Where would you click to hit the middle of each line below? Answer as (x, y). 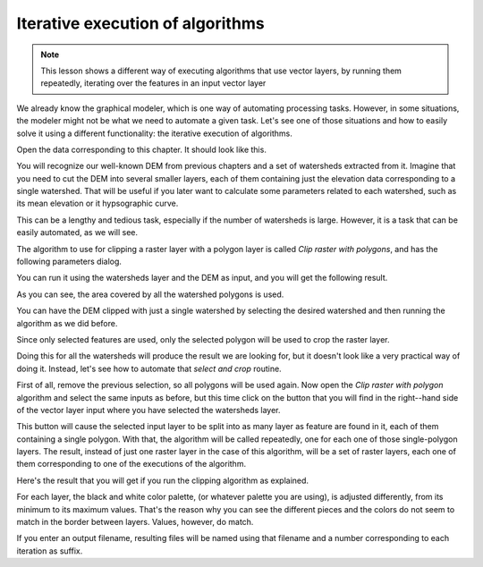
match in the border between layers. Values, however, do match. (135, 522)
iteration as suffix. (50, 551)
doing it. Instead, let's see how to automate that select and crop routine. (149, 368)
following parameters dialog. (69, 262)
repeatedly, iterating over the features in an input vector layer (153, 83)
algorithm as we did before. (67, 323)
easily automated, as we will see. (77, 233)
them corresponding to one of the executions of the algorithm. (131, 464)
